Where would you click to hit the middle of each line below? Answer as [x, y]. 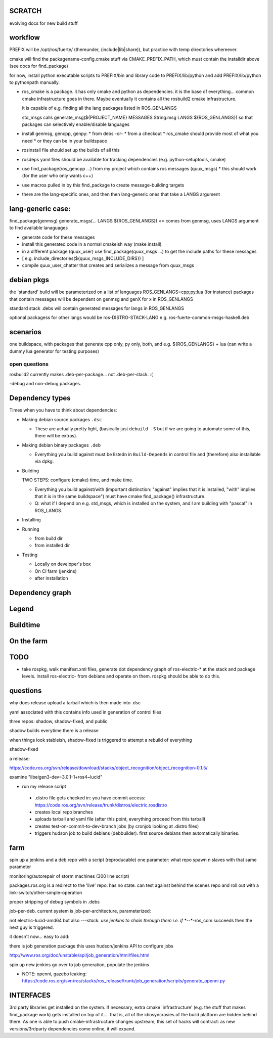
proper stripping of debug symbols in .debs [55, 901]
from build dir [49, 538]
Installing [31, 520]
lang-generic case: [40, 209]
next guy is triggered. [32, 927]
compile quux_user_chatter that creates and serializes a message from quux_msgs [108, 265]
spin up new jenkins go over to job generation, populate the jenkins [79, 964]
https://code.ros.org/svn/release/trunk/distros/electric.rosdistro [101, 805]
